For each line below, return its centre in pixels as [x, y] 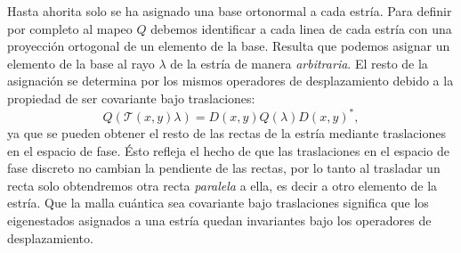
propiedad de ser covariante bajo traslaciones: [131, 98]
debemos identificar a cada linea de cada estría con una [301, 28]
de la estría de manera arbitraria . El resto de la [299, 63]
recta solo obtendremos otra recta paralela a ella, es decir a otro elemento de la [222, 185]
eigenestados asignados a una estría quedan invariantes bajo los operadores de [219, 220]
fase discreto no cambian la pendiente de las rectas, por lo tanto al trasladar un [224, 168]
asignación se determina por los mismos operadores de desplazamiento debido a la [230, 81]
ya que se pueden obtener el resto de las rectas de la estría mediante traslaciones [226, 133]
